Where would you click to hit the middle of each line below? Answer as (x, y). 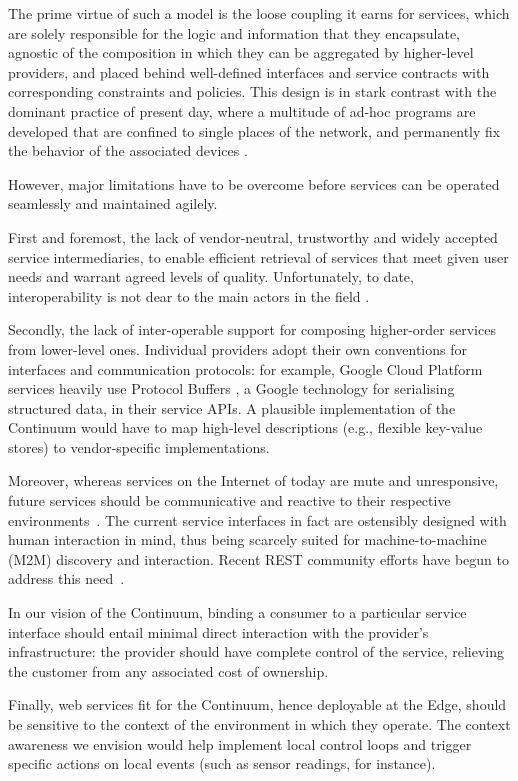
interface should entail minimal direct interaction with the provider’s (218, 631)
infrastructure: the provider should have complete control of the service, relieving (256, 651)
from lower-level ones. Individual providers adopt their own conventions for (237, 348)
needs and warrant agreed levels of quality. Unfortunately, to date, (211, 276)
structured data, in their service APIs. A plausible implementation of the (232, 407)
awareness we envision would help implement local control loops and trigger (240, 743)
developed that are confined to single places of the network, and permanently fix (254, 130)
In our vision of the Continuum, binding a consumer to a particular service (237, 612)
